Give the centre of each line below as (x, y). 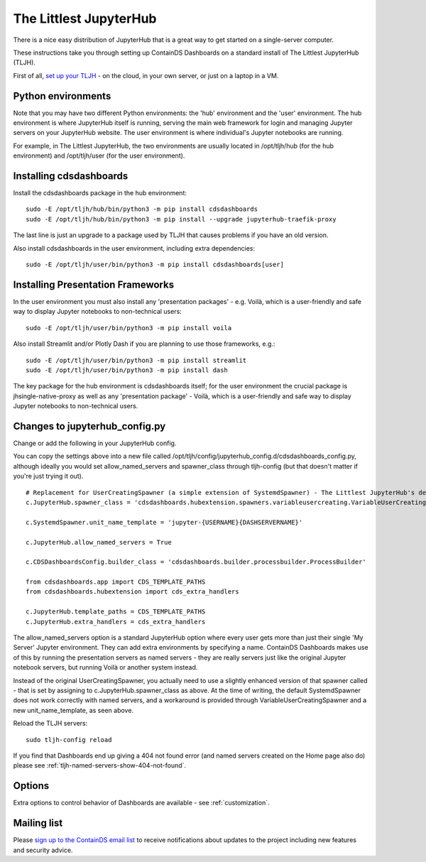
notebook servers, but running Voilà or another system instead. (105, 667)
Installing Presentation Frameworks (93, 284)
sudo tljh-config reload (69, 740)
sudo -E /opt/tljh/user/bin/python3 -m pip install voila (129, 328)
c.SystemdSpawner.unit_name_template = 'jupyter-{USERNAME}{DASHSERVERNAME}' (164, 522)
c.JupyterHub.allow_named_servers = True (99, 542)
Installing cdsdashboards (71, 176)
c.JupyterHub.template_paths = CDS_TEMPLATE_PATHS (116, 612)
